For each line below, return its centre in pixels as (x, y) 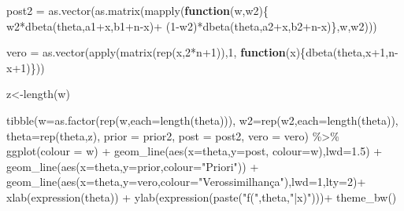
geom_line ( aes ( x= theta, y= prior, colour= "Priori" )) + (133, 166)
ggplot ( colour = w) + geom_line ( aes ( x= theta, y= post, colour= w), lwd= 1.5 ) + (195, 151)
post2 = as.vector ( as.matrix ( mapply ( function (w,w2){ (138, 10)
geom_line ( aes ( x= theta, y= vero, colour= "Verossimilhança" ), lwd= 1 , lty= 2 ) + (186, 182)
